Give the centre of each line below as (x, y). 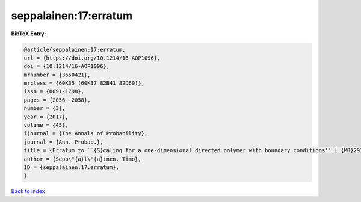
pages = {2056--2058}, (57, 100)
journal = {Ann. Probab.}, (63, 142)
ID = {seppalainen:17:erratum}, (72, 167)
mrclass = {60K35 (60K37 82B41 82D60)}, (84, 83)
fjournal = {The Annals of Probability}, (86, 133)
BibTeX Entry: (29, 34)
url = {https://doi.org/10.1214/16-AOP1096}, (92, 58)
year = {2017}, (46, 117)
